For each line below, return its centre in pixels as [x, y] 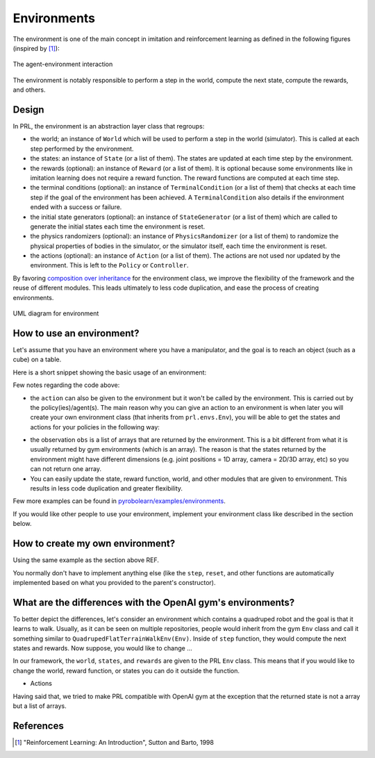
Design [28, 109]
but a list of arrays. [40, 706]
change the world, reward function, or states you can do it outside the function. [126, 670]
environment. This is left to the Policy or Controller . [109, 265]
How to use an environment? [76, 333]
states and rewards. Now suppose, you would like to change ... [102, 648]
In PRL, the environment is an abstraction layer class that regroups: [109, 126]
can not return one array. [66, 469]
